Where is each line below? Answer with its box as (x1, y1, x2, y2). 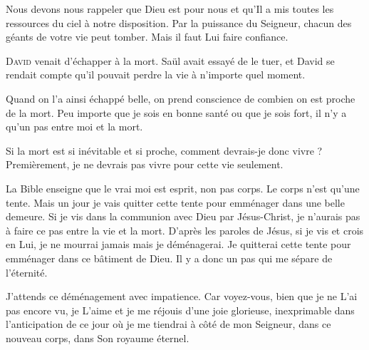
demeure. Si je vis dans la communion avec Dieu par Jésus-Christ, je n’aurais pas (6, 209, 360, 224)
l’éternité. (6, 264, 48, 279)
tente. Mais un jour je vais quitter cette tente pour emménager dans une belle (6, 195, 345, 210)
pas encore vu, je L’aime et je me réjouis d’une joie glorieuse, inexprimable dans (6, 302, 355, 317)
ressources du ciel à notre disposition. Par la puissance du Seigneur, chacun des (6, 15, 352, 30)
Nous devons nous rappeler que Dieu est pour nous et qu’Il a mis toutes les (6, 1, 334, 16)
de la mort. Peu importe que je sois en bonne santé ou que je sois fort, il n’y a (6, 105, 347, 120)
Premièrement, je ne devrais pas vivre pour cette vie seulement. (6, 157, 284, 172)
